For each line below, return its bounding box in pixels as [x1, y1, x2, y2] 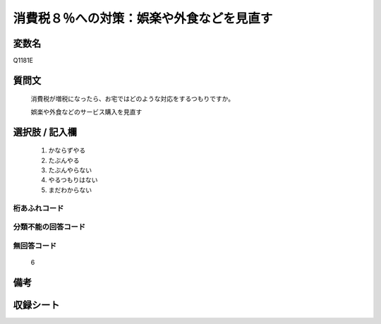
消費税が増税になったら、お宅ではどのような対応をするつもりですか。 [30, 95, 235, 103]
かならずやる [48, 146, 86, 155]
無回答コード [13, 241, 57, 251]
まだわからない [48, 186, 92, 194]
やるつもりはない [48, 176, 98, 184]
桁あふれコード [13, 203, 64, 213]
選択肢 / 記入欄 [13, 126, 78, 138]
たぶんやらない [48, 166, 92, 174]
